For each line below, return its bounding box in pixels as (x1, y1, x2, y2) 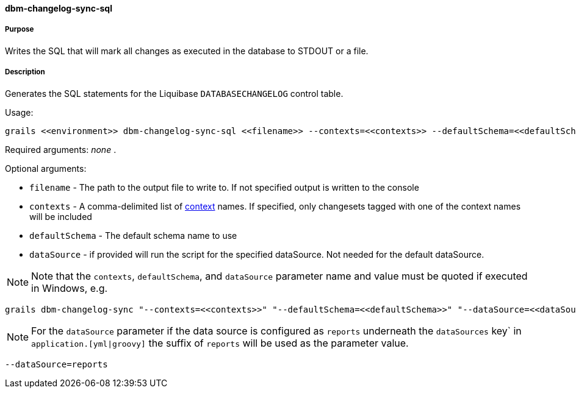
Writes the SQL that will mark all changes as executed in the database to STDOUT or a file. (5, 45, 369, 56)
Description (5, 68, 45, 77)
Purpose (5, 25, 34, 34)
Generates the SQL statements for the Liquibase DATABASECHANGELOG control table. (5, 88, 344, 99)
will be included (29, 211, 92, 222)
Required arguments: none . (5, 144, 117, 155)
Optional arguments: (5, 163, 87, 174)
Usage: (5, 107, 34, 118)
